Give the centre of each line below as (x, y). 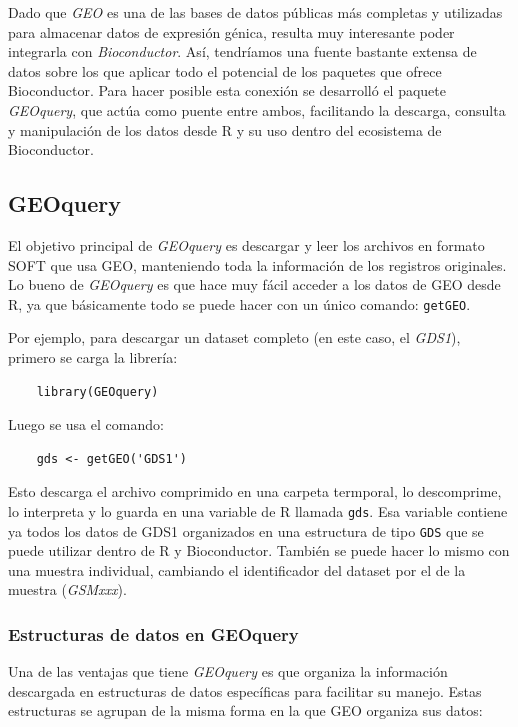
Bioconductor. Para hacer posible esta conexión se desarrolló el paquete (227, 90)
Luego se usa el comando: (86, 424)
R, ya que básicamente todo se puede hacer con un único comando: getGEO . (239, 303)
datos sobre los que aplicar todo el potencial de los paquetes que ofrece (225, 70)
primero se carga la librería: (93, 356)
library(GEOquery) (97, 391)
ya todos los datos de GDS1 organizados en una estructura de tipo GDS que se (246, 530)
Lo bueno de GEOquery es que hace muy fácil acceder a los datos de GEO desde (254, 284)
